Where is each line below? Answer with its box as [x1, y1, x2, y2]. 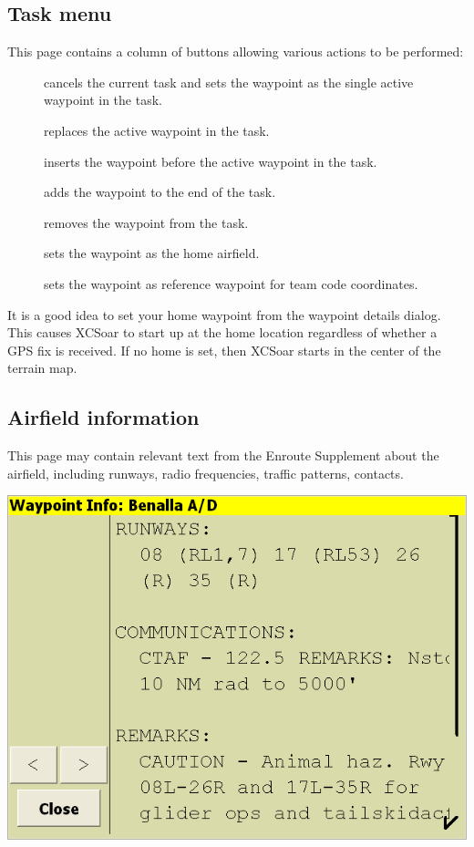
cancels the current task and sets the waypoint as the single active [44, 72, 414, 91]
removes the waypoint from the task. [44, 212, 249, 232]
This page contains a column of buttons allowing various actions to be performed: [7, 42, 464, 61]
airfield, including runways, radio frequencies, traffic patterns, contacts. [7, 463, 404, 482]
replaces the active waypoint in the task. [44, 120, 270, 139]
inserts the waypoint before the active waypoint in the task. [44, 151, 377, 170]
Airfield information [7, 403, 200, 431]
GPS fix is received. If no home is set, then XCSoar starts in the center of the [7, 340, 441, 359]
